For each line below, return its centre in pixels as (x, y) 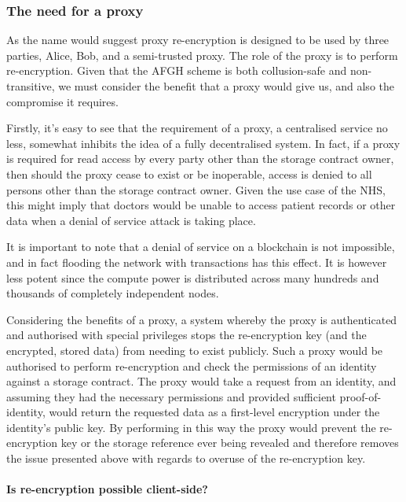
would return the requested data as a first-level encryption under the (214, 412)
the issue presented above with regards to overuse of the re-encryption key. (186, 458)
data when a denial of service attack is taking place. (131, 220)
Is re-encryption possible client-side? (107, 489)
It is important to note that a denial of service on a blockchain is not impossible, (201, 247)
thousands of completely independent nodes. (113, 293)
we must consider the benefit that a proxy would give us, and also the (226, 86)
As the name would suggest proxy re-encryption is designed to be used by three (198, 40)
